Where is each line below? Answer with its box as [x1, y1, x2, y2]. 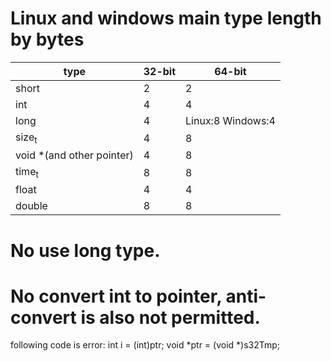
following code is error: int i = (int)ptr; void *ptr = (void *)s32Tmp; [10, 339, 281, 351]
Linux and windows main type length [10, 7, 322, 30]
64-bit [214, 64, 247, 78]
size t [15, 130, 38, 146]
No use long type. [10, 239, 161, 262]
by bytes [10, 28, 85, 51]
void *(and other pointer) [15, 148, 134, 162]
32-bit [143, 64, 177, 78]
